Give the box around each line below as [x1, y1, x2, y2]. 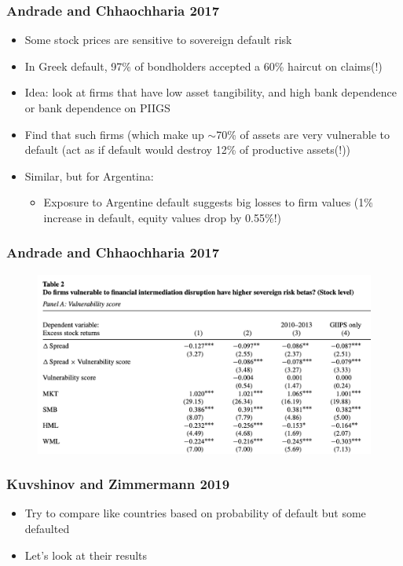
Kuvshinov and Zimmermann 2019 [6, 474, 230, 494]
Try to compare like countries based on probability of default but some [24, 505, 366, 521]
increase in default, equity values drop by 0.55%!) [43, 209, 282, 225]
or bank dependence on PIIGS [24, 100, 170, 115]
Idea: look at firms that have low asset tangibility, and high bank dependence [24, 84, 397, 100]
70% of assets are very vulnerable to [216, 126, 390, 142]
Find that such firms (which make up [24, 126, 204, 142]
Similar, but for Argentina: [24, 167, 154, 184]
